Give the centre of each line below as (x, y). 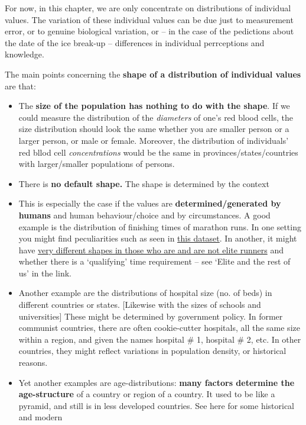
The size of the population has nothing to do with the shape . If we (154, 106)
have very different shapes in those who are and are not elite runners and (151, 249)
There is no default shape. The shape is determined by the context (144, 183)
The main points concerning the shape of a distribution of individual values (153, 74)
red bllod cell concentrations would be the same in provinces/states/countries (158, 152)
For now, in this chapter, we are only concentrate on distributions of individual (148, 8)
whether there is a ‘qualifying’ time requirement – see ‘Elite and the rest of (154, 261)
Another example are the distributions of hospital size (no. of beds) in (145, 293)
